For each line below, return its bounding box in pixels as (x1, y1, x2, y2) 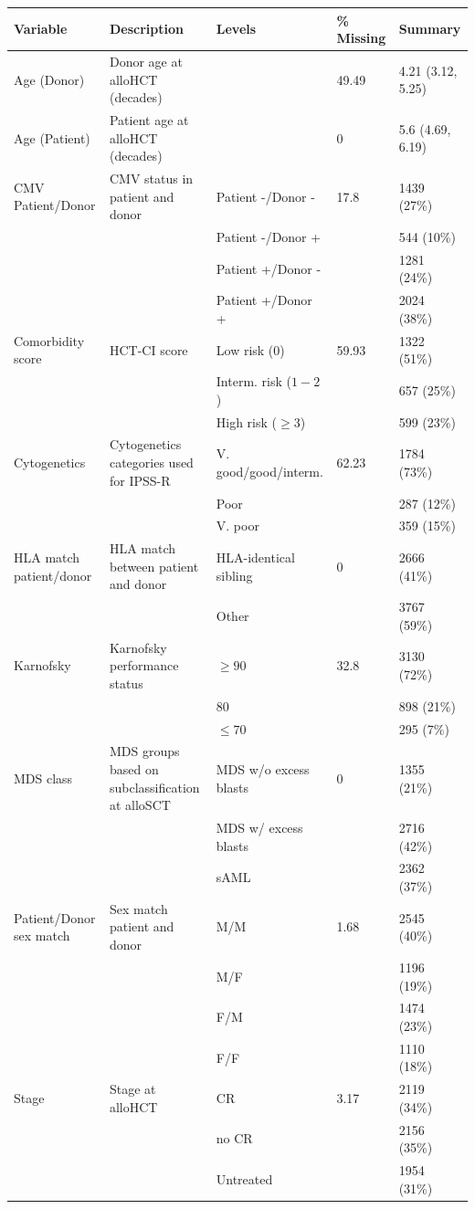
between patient (109, 556, 199, 575)
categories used (109, 453, 194, 472)
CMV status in (109, 169, 194, 187)
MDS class (14, 768, 73, 787)
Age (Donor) (14, 69, 85, 89)
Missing (336, 28, 386, 47)
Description (109, 19, 184, 38)
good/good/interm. (216, 461, 323, 480)
